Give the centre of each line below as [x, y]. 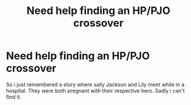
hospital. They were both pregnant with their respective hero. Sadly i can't [95, 90]
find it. [14, 97]
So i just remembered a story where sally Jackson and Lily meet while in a [95, 84]
